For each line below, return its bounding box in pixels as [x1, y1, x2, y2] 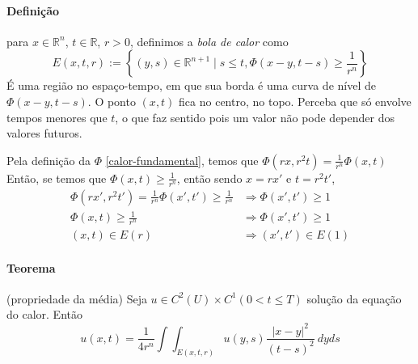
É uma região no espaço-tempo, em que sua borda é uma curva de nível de [6, 77, 376, 94]
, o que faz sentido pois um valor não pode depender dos [115, 108, 395, 125]
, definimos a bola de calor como [129, 32, 289, 49]
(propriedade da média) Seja [6, 290, 147, 307]
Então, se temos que [6, 169, 107, 186]
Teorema [6, 259, 56, 276]
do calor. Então [6, 306, 82, 323]
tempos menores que [6, 108, 108, 125]
